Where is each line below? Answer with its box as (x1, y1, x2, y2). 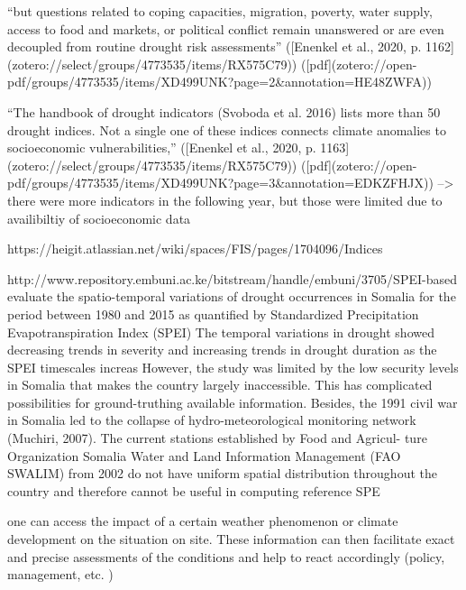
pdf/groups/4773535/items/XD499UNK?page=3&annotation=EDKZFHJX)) (7, 173, 434, 192)
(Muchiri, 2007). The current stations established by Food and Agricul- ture (7, 429, 427, 447)
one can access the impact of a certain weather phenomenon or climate (7, 512, 398, 530)
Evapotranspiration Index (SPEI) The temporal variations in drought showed (7, 322, 434, 341)
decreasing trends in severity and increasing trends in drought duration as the (7, 340, 437, 359)
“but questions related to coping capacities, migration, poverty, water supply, (7, 2, 433, 20)
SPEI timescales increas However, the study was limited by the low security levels (7, 357, 459, 376)
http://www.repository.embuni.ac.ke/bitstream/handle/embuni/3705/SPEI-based (7, 269, 457, 288)
